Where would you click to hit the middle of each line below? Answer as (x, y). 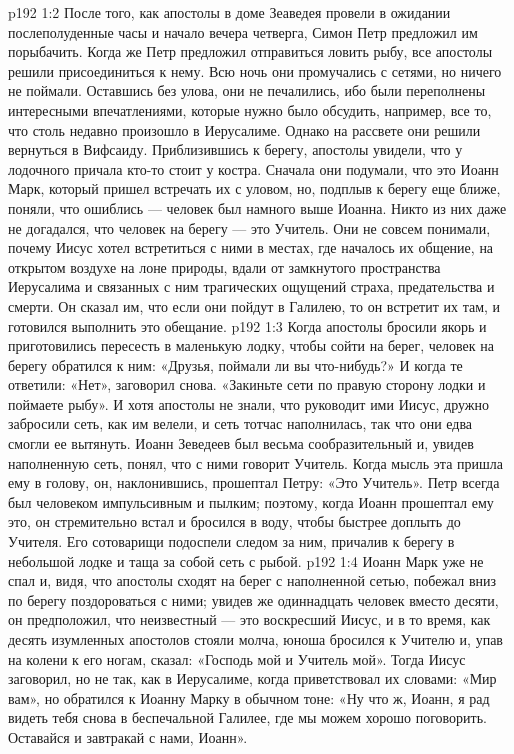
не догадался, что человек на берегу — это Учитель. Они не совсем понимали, (249, 227)
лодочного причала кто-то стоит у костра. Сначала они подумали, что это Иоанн (253, 168)
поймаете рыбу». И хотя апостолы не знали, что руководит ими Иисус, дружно (248, 403)
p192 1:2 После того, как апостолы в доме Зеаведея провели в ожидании (229, 12)
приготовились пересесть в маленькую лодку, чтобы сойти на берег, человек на (251, 345)
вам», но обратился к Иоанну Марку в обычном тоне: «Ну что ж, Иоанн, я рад (249, 697)
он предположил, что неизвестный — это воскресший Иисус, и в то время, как (249, 619)
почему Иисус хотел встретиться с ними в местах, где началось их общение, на (251, 247)
